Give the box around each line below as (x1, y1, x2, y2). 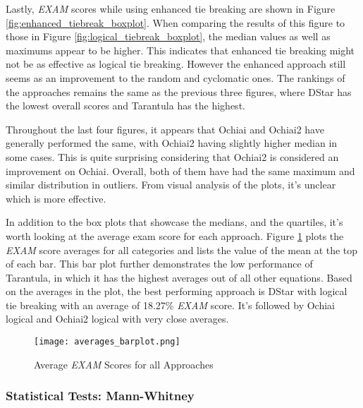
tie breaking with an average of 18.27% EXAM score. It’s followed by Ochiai (6, 297, 335, 312)
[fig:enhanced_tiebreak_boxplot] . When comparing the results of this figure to (6, 15, 345, 30)
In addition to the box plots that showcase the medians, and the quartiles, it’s (6, 215, 343, 229)
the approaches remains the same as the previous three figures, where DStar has (6, 84, 352, 99)
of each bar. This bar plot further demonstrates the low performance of (6, 256, 313, 271)
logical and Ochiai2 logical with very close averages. (6, 311, 229, 326)
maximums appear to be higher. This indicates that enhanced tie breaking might (6, 42, 355, 57)
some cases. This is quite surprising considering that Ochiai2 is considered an (6, 149, 339, 164)
